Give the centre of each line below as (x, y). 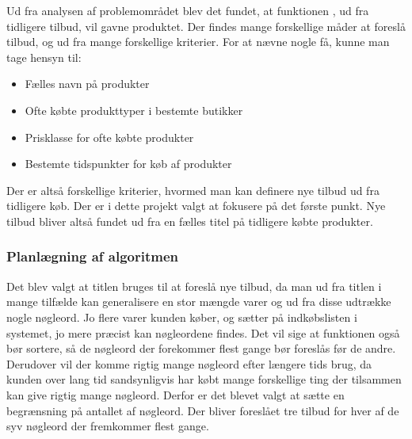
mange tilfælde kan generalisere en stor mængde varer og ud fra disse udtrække (199, 302)
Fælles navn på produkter (87, 84)
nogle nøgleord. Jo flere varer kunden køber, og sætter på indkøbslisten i (182, 317)
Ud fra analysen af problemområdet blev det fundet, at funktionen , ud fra (188, 10)
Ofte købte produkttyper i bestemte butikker (134, 110)
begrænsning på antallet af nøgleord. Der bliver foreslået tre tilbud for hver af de (203, 410)
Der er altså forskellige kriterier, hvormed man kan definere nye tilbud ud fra (193, 190)
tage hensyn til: (44, 57)
